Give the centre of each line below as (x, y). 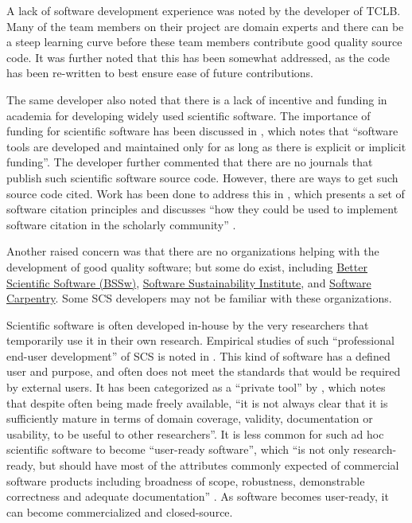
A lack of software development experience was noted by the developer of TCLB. (204, 10)
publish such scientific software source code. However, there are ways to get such (202, 177)
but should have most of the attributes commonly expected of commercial (219, 465)
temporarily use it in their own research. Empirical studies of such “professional (200, 340)
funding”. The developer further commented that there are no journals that (190, 162)
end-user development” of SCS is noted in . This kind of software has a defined (198, 355)
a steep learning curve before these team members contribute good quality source (204, 42)
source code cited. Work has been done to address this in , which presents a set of (206, 193)
